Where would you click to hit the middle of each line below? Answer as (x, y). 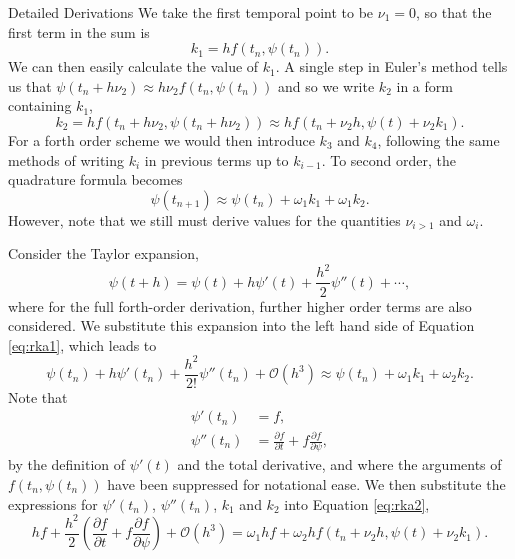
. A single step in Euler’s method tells (391, 66)
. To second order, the (388, 159)
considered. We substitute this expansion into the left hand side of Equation (241, 325)
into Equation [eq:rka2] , (357, 503)
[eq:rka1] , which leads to (82, 344)
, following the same (438, 139)
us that (30, 85)
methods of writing (66, 159)
